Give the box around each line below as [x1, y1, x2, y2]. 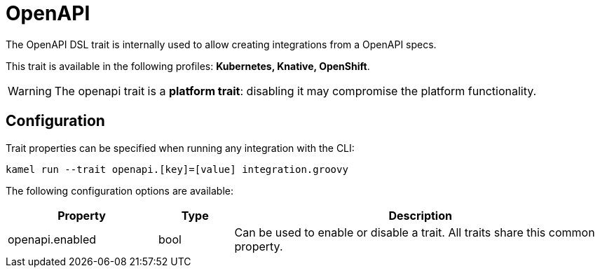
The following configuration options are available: [6, 184, 234, 197]
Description [388, 208, 452, 223]
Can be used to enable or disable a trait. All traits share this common [234, 225, 595, 239]
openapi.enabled [8, 232, 96, 246]
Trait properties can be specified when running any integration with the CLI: [6, 141, 355, 154]
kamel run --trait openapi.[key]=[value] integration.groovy [6, 163, 348, 175]
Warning [8, 83, 52, 98]
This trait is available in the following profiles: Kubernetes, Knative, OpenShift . [6, 59, 370, 72]
